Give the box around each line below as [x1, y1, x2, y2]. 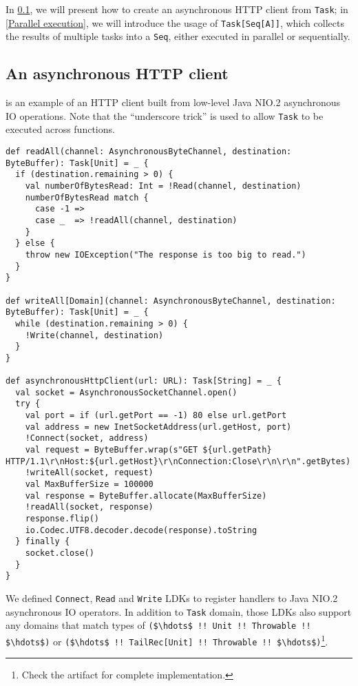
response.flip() [25, 514, 100, 524]
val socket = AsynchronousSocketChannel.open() [15, 387, 238, 397]
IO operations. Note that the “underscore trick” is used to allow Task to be [6, 108, 324, 123]
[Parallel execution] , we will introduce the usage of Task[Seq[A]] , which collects [6, 15, 344, 30]
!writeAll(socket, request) [25, 468, 154, 478]
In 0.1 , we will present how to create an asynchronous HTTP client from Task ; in [6, 2, 348, 16]
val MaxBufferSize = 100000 [25, 479, 154, 490]
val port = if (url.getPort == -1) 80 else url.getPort [25, 410, 287, 421]
